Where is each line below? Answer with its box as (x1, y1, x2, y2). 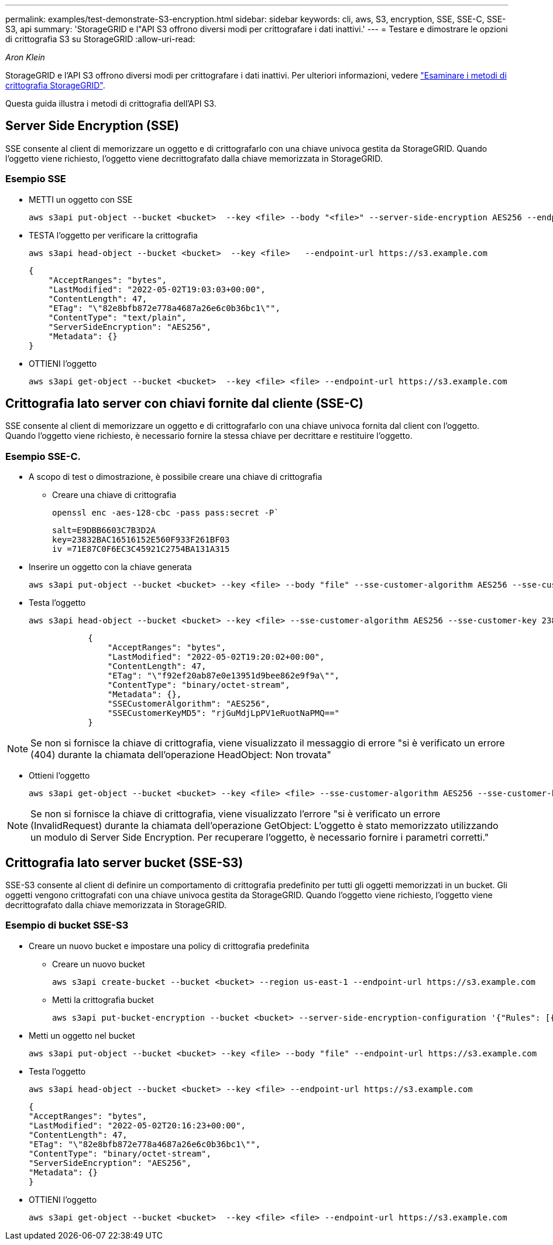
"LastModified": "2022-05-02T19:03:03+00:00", (48, 284, 266, 294)
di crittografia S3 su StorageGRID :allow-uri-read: (5, 34, 195, 44)
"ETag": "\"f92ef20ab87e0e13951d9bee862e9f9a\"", (107, 671, 340, 681)
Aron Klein (5, 52, 45, 62)
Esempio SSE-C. (5, 450, 81, 462)
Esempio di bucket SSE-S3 (5, 919, 129, 932)
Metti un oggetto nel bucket (29, 1030, 135, 1041)
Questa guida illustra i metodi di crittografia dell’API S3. (5, 98, 217, 108)
